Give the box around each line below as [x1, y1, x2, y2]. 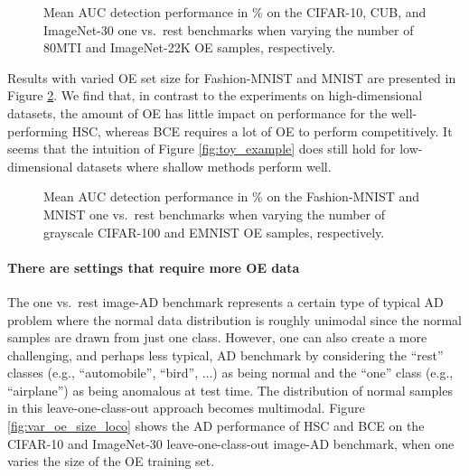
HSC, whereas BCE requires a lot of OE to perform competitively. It [71, 121, 453, 140]
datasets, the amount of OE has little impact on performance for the [7, 103, 388, 122]
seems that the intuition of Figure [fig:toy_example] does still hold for [7, 139, 396, 158]
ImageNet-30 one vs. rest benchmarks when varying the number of [43, 20, 414, 39]
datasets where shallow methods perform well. [77, 156, 332, 175]
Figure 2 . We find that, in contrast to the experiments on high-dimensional [7, 86, 423, 105]
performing [7, 121, 68, 140]
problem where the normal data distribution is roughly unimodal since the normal [7, 310, 462, 329]
